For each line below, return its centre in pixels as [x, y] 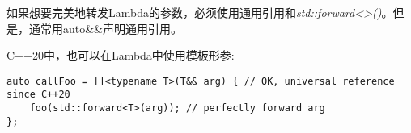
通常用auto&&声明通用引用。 [106, 28]
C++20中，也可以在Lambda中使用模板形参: [121, 55]
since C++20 [38, 95]
